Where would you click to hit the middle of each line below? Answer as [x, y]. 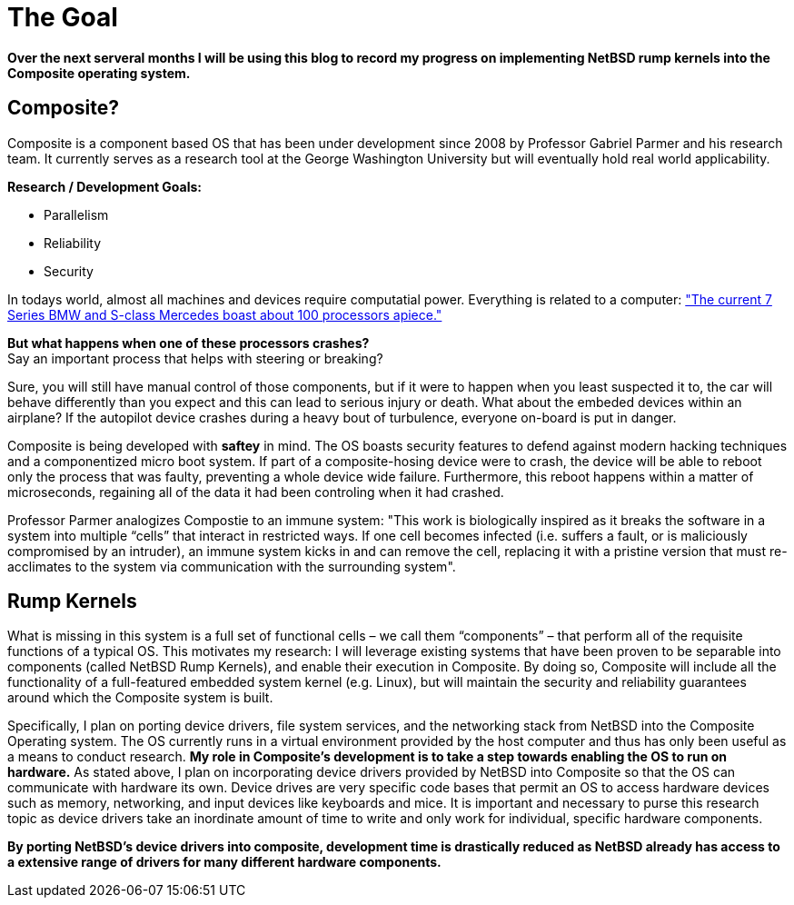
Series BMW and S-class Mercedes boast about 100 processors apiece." [225, 314]
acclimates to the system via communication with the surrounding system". [232, 566]
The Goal [63, 17]
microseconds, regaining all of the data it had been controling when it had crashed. [256, 492]
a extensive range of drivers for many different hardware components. [224, 862]
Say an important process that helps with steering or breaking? [195, 358]
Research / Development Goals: [105, 186]
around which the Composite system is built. [140, 698]
